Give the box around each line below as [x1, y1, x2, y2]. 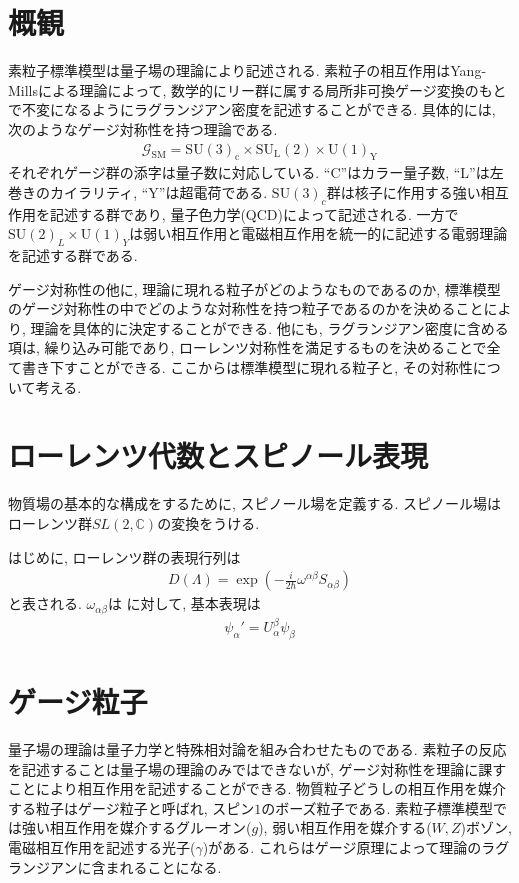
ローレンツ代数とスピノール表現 [8, 435, 429, 476]
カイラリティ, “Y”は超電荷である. [49, 181, 268, 202]
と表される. [8, 593, 82, 614]
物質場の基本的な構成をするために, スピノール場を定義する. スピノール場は [8, 493, 502, 514]
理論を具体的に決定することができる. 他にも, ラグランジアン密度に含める [30, 317, 509, 338]
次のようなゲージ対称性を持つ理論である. [8, 118, 278, 139]
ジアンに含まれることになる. [35, 856, 222, 877]
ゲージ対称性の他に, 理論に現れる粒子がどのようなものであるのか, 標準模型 [8, 278, 501, 299]
